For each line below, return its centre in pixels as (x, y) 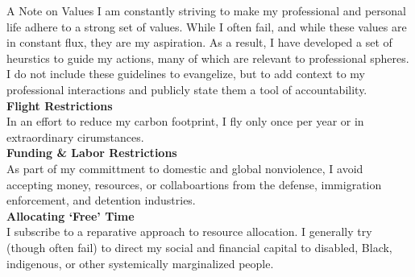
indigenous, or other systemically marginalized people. (140, 263)
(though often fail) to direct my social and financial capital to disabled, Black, (199, 247)
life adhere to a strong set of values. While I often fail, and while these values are (207, 26)
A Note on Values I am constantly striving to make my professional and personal (207, 10)
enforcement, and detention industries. (101, 200)
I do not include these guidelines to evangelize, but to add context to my (186, 74)
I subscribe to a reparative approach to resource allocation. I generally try (189, 232)
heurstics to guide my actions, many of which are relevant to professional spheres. (208, 58)
